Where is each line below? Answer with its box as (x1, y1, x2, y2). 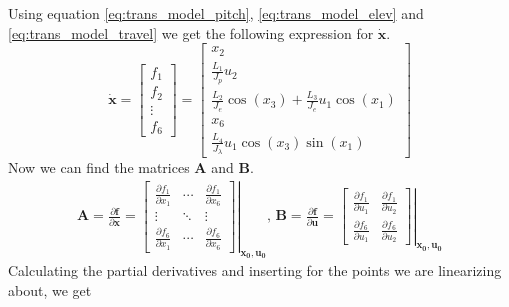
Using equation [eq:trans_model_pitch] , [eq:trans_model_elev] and (8, 3, 424, 23)
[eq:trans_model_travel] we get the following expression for (8, 22, 374, 43)
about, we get (8, 279, 92, 300)
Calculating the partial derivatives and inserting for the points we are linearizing (8, 260, 502, 281)
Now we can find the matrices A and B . (8, 157, 254, 178)
